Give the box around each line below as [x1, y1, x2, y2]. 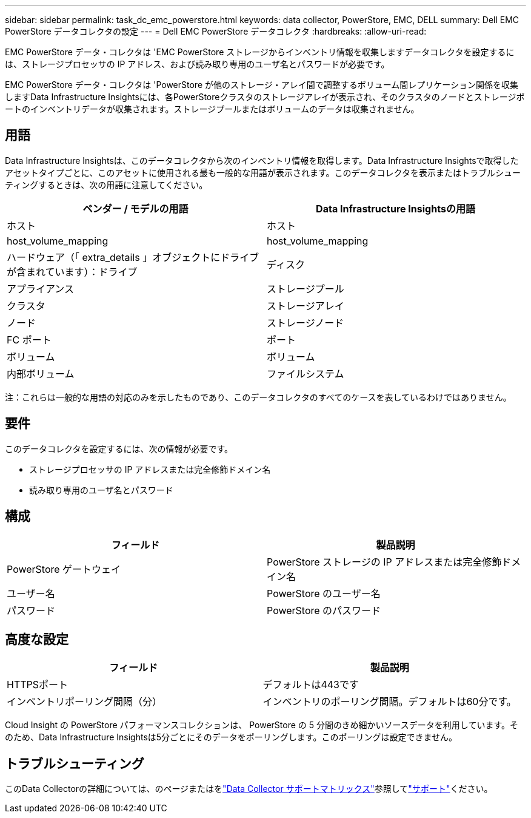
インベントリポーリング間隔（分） [7, 695, 162, 708]
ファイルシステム [267, 367, 344, 380]
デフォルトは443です [262, 678, 359, 691]
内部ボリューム [7, 367, 75, 380]
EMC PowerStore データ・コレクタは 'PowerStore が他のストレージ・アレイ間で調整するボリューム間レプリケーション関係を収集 [5, 79, 519, 90]
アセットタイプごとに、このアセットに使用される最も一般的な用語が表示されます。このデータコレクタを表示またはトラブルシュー [5, 167, 521, 178]
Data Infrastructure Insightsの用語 [316, 202, 475, 215]
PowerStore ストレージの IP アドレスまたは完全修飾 [267, 555, 502, 568]
